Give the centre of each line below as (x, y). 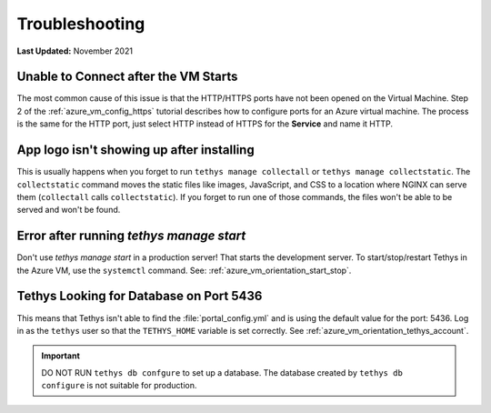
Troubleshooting (81, 24)
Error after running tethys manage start (131, 236)
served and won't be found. (69, 210)
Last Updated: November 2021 (75, 51)
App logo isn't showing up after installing (135, 150)
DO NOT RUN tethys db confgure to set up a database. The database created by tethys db (222, 372)
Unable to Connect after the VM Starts (127, 77)
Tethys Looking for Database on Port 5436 (140, 296)
